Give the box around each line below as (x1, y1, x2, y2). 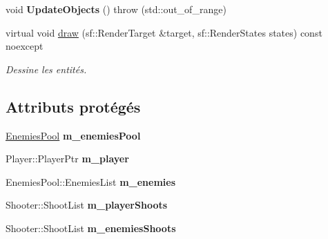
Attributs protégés (6, 95, 141, 117)
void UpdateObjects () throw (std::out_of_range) (6, 2, 226, 16)
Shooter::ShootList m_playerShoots (6, 198, 168, 212)
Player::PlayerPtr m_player (6, 151, 129, 166)
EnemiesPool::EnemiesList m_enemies (6, 174, 176, 189)
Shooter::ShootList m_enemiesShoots (6, 220, 176, 235)
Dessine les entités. (6, 61, 87, 76)
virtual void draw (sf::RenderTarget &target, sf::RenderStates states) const (6, 25, 322, 39)
